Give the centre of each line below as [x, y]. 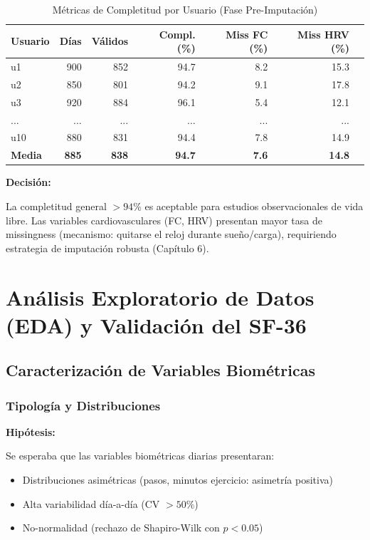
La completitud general [56, 206]
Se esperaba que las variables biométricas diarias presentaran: [140, 456]
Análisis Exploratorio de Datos [160, 297]
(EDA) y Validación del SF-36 [156, 324]
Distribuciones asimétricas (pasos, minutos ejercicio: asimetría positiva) [178, 480]
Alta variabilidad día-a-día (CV [91, 503]
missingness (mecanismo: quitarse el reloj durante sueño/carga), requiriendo [171, 234]
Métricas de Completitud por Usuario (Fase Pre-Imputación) [185, 9]
